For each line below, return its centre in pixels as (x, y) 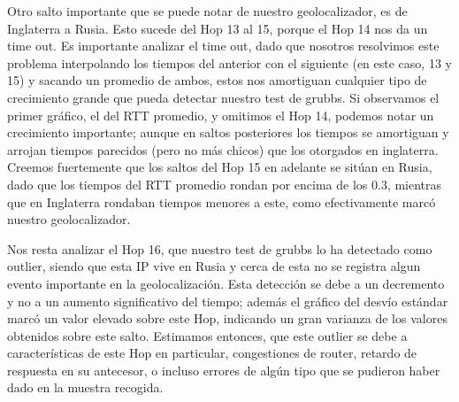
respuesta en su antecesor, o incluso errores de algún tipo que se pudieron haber (224, 370)
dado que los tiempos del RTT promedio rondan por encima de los (187, 184)
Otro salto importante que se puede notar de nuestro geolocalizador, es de (207, 11)
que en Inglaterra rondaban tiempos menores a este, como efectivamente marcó (222, 201)
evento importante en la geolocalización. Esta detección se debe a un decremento (226, 283)
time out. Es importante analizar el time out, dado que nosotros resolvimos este (223, 46)
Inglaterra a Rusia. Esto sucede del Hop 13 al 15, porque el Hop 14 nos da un (218, 28)
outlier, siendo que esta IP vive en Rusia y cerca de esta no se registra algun (214, 266)
